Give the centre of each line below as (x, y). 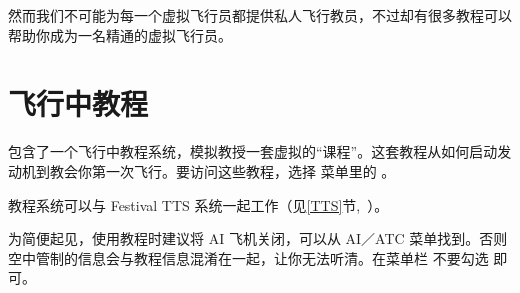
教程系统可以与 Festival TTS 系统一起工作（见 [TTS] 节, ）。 (198, 204)
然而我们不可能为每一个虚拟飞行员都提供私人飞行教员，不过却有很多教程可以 (260, 15)
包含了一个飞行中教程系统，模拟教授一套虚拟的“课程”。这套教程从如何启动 (253, 151)
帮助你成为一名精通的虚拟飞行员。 (120, 34)
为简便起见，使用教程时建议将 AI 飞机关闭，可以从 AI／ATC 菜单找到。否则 (258, 238)
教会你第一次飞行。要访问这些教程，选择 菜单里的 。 (222, 170)
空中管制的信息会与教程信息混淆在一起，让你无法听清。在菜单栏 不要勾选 (248, 257)
